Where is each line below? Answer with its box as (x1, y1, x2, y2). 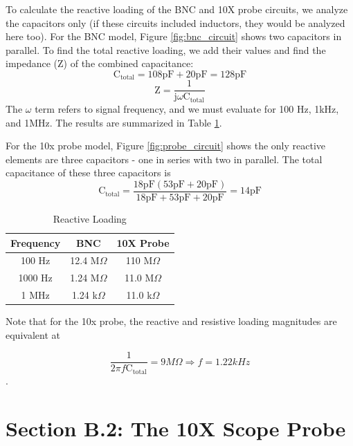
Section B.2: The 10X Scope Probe (6, 414, 346, 442)
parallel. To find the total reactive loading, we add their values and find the (6, 42, 326, 57)
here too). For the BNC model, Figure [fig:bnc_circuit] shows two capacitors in (6, 29, 342, 44)
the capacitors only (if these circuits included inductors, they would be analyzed (6, 15, 345, 30)
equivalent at (6, 327, 60, 342)
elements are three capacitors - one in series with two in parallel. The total (6, 151, 323, 166)
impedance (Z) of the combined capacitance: (6, 56, 194, 71)
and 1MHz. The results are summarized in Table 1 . (6, 115, 222, 129)
